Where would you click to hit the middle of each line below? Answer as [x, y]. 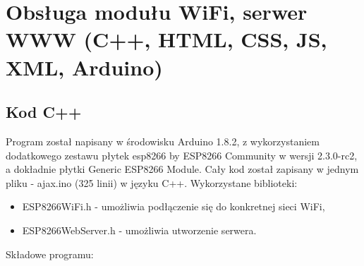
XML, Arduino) [84, 67]
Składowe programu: [50, 254]
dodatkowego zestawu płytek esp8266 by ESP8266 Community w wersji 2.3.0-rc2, [182, 155]
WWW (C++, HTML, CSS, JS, [166, 39]
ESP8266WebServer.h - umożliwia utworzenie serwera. [139, 230]
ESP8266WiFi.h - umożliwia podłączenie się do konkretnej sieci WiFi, [174, 206]
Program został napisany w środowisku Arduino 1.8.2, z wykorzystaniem [163, 141]
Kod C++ [44, 112]
